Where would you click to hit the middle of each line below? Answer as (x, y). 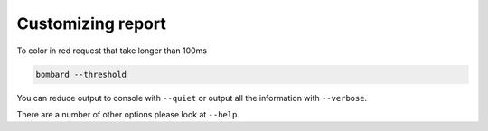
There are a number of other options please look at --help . (128, 114)
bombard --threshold (81, 74)
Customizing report (91, 23)
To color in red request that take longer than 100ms (112, 51)
